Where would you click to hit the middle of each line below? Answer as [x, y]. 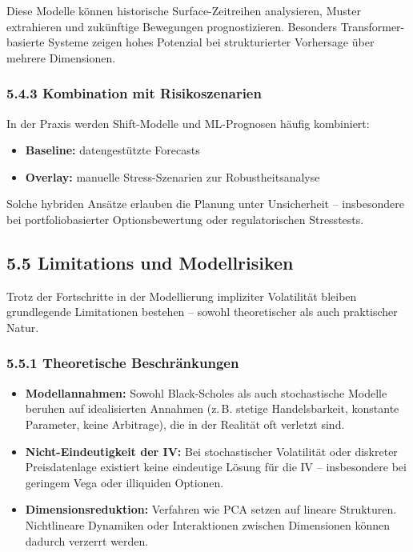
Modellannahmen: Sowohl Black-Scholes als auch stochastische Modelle [206, 392]
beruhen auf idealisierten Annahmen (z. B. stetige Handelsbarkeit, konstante [212, 408]
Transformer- [373, 26]
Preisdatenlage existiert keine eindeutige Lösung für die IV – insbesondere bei [216, 467]
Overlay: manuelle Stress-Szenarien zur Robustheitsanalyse [172, 176]
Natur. [23, 327]
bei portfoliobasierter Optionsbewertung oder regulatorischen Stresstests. [185, 219]
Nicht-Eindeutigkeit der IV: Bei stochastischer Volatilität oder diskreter [211, 451]
